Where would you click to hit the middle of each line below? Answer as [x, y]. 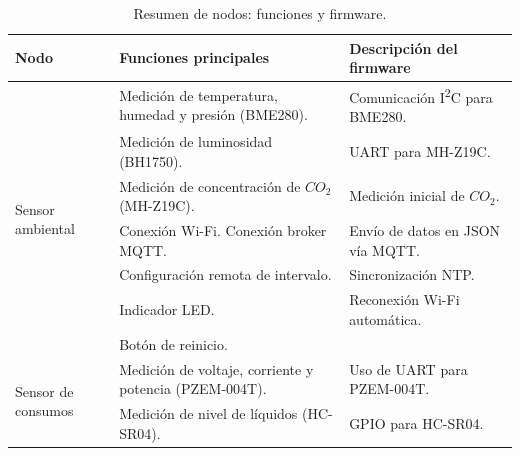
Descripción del [403, 47]
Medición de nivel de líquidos [208, 413]
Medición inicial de [407, 195]
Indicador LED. [167, 309]
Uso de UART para [408, 368]
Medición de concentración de [210, 185]
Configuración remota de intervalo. [225, 274]
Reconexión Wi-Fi [404, 299]
